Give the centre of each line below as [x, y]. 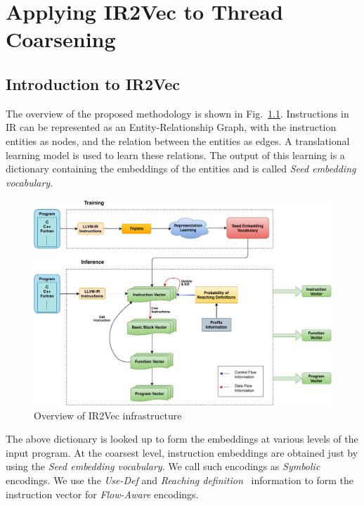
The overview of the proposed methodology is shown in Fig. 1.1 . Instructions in [177, 113]
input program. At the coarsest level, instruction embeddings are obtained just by [182, 452]
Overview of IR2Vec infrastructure [108, 415]
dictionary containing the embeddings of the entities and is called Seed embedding [181, 169]
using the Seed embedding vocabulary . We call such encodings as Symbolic [163, 466]
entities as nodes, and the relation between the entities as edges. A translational [178, 140]
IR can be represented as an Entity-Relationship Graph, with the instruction [171, 127]
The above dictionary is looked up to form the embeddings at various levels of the [182, 439]
